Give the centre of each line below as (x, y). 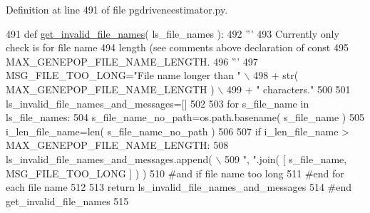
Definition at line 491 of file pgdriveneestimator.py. (117, 9)
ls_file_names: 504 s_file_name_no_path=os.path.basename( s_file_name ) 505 (185, 117)
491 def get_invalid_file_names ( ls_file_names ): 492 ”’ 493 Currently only (173, 33)
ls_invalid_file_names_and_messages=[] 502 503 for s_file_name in (158, 103)
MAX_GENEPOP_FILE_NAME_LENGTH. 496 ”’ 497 (132, 61)
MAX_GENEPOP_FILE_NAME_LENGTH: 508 (117, 145)
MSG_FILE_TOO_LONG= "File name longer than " (123, 75)
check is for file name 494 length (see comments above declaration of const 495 (177, 47)
